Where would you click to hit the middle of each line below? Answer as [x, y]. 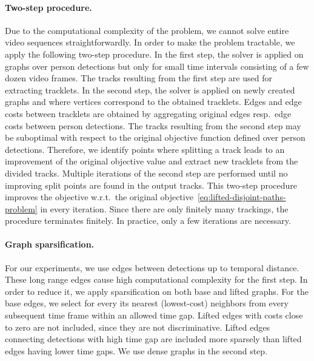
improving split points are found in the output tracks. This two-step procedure [151, 185]
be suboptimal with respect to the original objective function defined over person [155, 137]
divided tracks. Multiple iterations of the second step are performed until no [146, 173]
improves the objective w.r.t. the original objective [99, 197]
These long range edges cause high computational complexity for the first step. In [156, 279]
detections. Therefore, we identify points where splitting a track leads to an [145, 149]
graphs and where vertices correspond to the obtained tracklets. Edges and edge [153, 102]
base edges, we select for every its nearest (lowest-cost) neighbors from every [147, 303]
